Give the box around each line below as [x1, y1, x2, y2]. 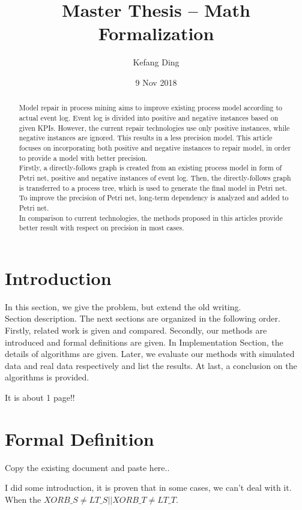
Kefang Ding [133, 56, 180, 68]
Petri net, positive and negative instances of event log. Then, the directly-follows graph [19, 172, 291, 182]
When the [5, 493, 41, 505]
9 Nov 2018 [135, 76, 177, 88]
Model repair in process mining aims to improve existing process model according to [19, 103, 283, 113]
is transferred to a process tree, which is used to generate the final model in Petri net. [19, 182, 288, 193]
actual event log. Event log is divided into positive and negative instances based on [19, 112, 279, 122]
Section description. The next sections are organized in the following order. [5, 312, 280, 325]
